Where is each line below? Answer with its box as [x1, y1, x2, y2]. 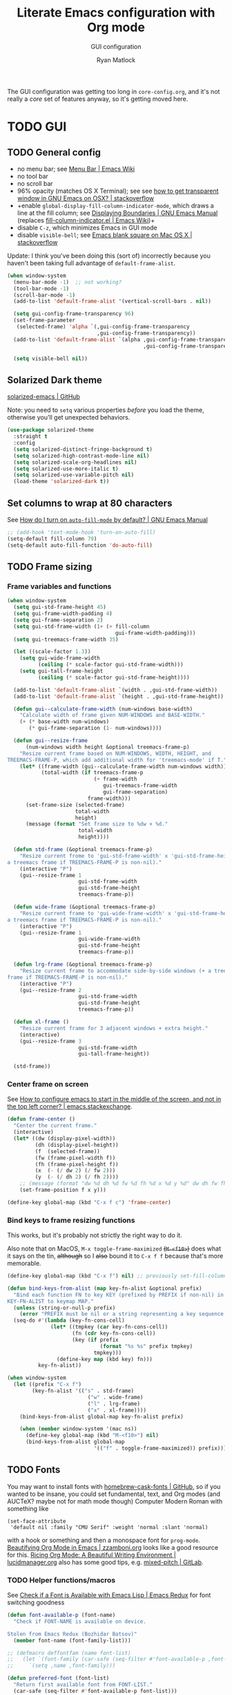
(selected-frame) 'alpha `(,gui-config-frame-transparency [16, 324, 190, 330]
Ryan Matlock [96, 55, 136, 64]
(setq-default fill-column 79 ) [7, 535, 97, 542]
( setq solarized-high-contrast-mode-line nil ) [13, 452, 150, 459]
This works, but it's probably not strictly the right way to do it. [7, 1231, 182, 1239]
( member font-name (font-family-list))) [13, 1637, 131, 1644]
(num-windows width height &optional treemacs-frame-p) [25, 743, 190, 751]
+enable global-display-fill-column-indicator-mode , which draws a [17, 201, 214, 209]
